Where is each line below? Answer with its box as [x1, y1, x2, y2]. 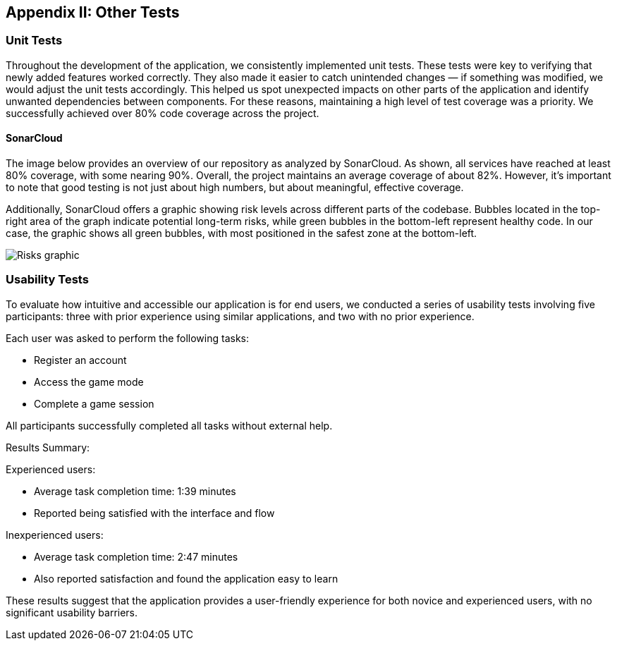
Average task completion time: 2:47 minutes [34, 550, 238, 563]
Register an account [34, 353, 127, 366]
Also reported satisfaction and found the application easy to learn [34, 572, 338, 585]
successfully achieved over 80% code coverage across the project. [6, 106, 319, 119]
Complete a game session [34, 397, 154, 410]
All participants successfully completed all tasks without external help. [6, 419, 333, 432]
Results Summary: [6, 441, 90, 453]
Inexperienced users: [6, 528, 104, 541]
